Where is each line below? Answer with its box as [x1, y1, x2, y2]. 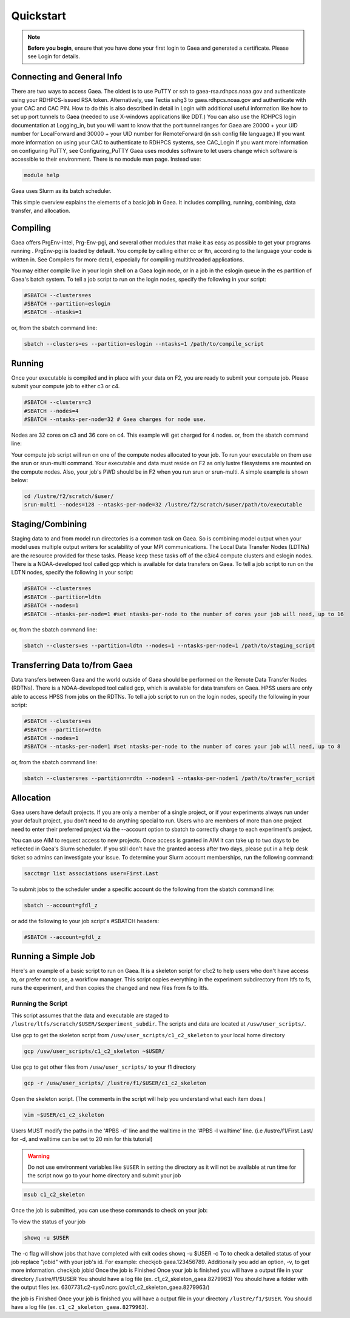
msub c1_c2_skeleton [24, 1191, 85, 1198]
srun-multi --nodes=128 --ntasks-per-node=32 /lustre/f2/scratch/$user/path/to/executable [24, 501, 303, 508]
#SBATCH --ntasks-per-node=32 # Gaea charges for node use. [24, 415, 207, 423]
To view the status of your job [11, 1218, 86, 1225]
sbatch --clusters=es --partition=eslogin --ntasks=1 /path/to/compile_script [24, 340, 264, 348]
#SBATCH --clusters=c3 [24, 399, 92, 406]
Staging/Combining [11, 519, 87, 529]
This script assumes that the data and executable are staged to [11, 1012, 169, 1019]
